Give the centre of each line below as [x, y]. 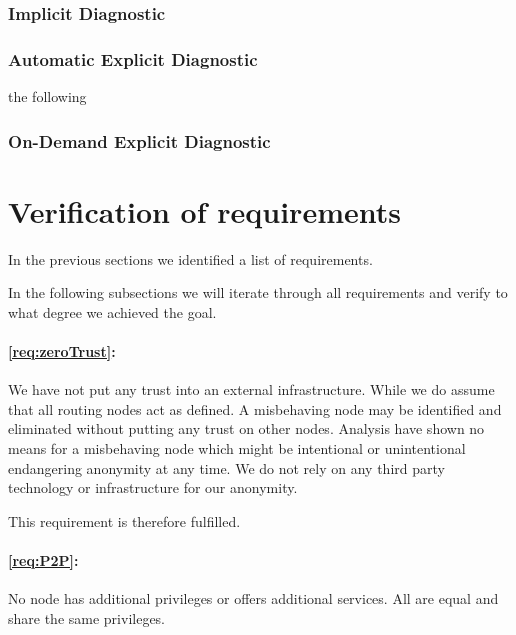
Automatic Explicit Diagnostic [133, 58]
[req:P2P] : [43, 559]
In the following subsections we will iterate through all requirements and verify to [258, 292]
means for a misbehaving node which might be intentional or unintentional [237, 447]
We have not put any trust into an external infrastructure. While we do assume [251, 389]
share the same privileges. [87, 617]
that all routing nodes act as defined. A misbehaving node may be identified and [255, 408]
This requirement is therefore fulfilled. [124, 520]
